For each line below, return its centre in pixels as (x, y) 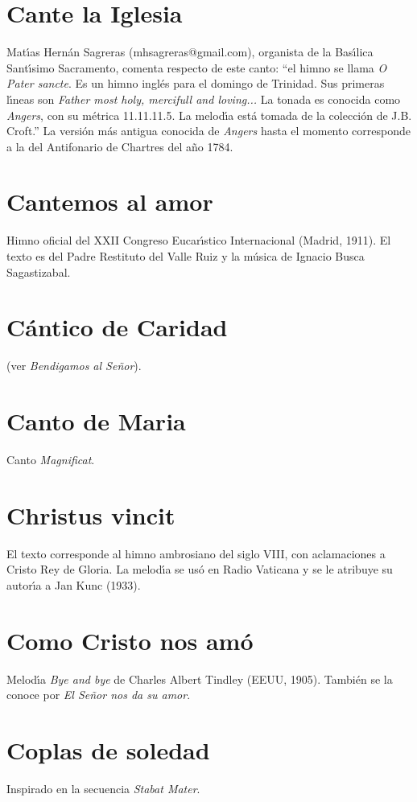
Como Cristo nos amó (130, 640)
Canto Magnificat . (51, 460)
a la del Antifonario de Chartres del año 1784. (120, 146)
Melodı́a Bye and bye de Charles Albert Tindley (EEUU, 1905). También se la (200, 679)
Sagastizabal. (39, 271)
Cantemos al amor (110, 202)
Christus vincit (91, 514)
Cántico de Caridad (117, 327)
